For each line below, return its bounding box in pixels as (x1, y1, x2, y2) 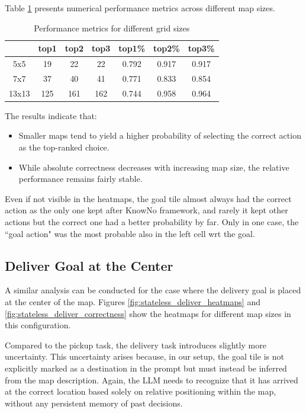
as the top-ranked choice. (18, 141, 109, 153)
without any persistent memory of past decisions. (5, 396, 183, 409)
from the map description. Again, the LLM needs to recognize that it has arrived (5, 373, 298, 386)
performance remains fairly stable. (18, 172, 143, 185)
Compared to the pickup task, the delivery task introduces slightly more (5, 338, 266, 351)
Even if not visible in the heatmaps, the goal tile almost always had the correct (5, 192, 292, 204)
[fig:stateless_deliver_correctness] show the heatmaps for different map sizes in (5, 307, 291, 319)
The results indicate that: (5, 109, 97, 121)
